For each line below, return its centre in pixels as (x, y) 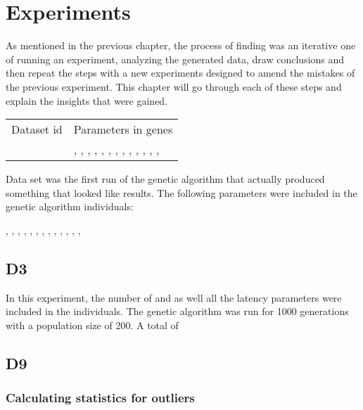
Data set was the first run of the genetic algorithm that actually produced (165, 179)
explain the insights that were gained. (87, 100)
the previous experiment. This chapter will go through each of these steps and (174, 86)
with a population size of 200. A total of (92, 325)
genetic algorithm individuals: (70, 206)
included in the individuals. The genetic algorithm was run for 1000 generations (177, 311)
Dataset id (37, 129)
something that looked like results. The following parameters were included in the (181, 192)
